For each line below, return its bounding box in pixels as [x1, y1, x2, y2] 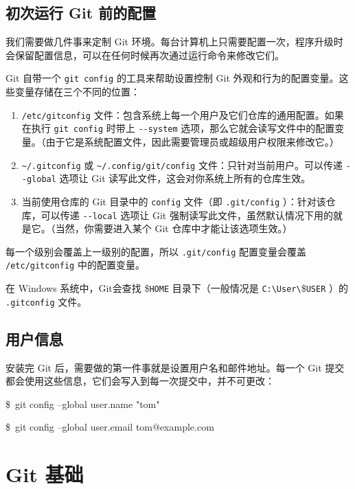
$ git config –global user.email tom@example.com [5, 420, 214, 434]
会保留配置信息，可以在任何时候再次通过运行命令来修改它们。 [5, 47, 284, 62]
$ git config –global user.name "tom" [5, 396, 160, 411]
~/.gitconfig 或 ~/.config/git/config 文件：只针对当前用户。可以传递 [21, 157, 343, 172]
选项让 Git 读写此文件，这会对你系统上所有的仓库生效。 [59, 171, 311, 185]
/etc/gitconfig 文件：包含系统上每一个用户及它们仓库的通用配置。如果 [21, 107, 344, 122]
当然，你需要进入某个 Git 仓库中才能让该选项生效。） [55, 221, 293, 236]
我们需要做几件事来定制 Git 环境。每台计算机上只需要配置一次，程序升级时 [5, 34, 343, 49]
